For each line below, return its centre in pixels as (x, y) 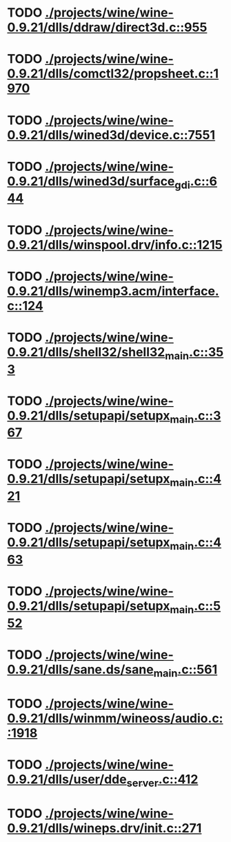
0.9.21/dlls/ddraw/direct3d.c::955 (107, 27)
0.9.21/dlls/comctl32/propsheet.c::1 (113, 74)
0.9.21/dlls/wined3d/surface (91, 181)
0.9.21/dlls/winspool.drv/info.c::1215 (115, 245)
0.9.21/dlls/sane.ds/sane (80, 669)
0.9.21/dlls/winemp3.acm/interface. (113, 291)
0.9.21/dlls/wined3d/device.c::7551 (111, 135)
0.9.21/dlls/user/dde (67, 779)
